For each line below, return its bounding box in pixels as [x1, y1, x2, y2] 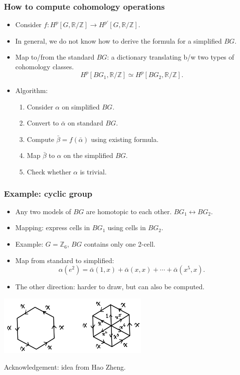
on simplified [62, 101, 100, 111]
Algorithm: [15, 85, 48, 95]
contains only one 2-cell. [84, 239, 156, 249]
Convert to [27, 118, 59, 128]
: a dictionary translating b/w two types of [107, 52, 234, 62]
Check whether [27, 167, 71, 177]
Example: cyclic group [4, 187, 93, 199]
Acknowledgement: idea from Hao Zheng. [4, 361, 126, 372]
